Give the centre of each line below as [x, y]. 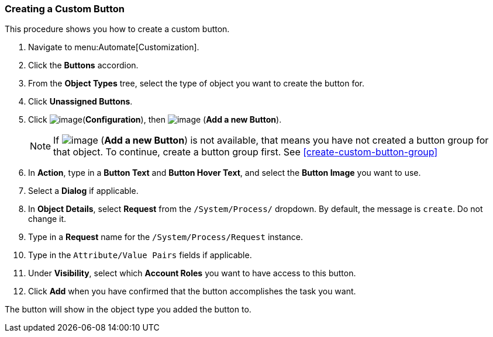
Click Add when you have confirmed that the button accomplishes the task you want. [192, 291]
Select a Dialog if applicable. [83, 191]
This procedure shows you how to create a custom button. [117, 29]
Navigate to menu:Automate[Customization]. [114, 47]
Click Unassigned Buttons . [80, 102]
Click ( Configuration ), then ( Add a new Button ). [155, 120]
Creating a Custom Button [65, 9]
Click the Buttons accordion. [83, 65]
